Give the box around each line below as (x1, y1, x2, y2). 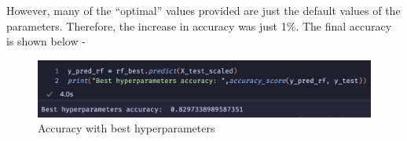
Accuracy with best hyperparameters (38, 120, 215, 136)
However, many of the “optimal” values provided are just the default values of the (6, 2, 401, 18)
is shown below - (6, 33, 86, 49)
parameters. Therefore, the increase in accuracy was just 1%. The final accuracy (6, 17, 392, 34)
